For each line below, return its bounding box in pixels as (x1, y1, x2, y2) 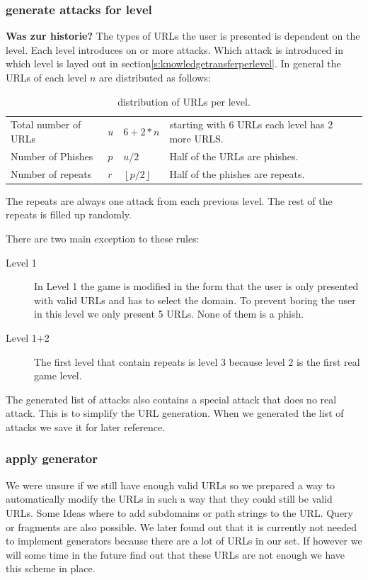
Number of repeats (11, 166, 92, 181)
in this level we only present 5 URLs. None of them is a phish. (34, 306, 304, 321)
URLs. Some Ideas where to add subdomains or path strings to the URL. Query (6, 505, 353, 520)
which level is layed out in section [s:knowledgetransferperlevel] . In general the (6, 56, 341, 71)
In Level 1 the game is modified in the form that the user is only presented (34, 279, 359, 294)
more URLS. (169, 131, 224, 146)
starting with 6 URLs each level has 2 (169, 117, 333, 132)
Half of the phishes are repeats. (169, 166, 305, 181)
